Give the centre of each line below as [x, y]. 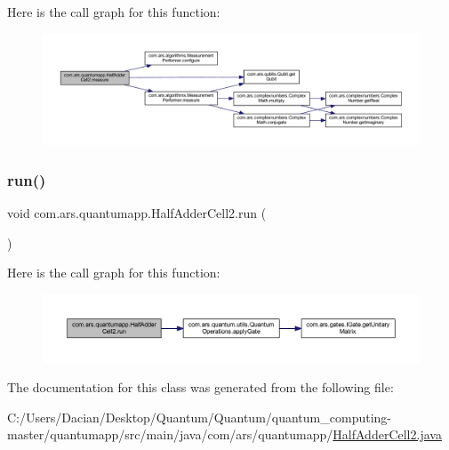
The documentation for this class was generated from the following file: [200, 387]
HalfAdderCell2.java [387, 434]
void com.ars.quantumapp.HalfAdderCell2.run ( [137, 213]
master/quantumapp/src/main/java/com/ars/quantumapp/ [170, 434]
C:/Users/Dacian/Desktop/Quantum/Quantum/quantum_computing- [199, 417]
